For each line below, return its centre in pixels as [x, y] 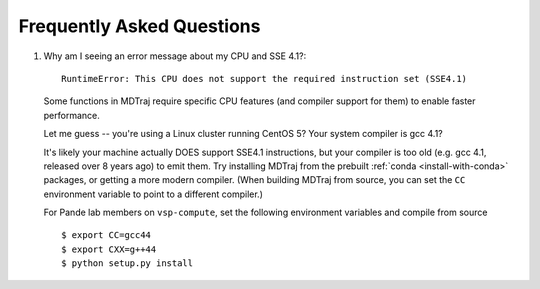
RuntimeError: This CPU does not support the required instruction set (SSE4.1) [264, 78]
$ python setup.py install [127, 263]
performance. [71, 115]
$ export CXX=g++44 [109, 249]
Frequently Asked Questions [139, 26]
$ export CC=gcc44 [106, 235]
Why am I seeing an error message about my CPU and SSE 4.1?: [175, 56]
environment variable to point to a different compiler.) [153, 194]
